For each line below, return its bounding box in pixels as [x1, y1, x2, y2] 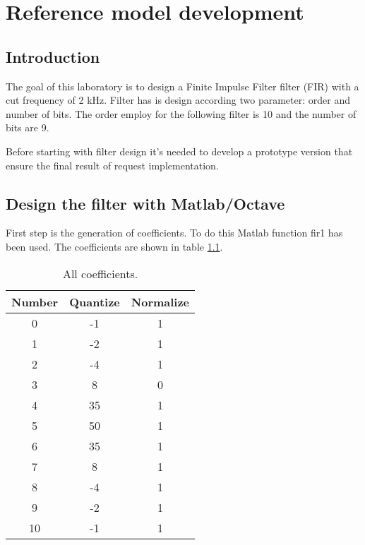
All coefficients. [62, 265, 138, 282]
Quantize [69, 293, 120, 310]
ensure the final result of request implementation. [6, 157, 219, 172]
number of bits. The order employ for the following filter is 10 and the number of [6, 106, 357, 121]
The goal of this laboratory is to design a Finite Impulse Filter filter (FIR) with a [6, 78, 359, 93]
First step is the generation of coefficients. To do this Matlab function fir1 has [6, 225, 343, 240]
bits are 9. [6, 120, 49, 135]
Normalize [131, 293, 190, 310]
